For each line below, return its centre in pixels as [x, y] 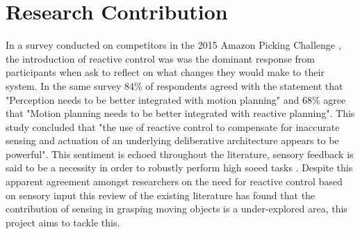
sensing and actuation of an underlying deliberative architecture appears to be [172, 140]
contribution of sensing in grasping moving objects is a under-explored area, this [177, 209]
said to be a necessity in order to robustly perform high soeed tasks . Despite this [179, 167]
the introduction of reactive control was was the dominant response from [160, 58]
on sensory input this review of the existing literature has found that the [161, 195]
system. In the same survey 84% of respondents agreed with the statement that [174, 85]
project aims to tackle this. [63, 222]
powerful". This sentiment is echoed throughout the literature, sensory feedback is [180, 154]
